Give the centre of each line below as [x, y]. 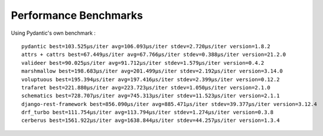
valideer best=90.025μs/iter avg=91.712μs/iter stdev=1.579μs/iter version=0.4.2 [143, 63]
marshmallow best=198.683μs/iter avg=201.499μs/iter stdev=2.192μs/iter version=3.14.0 [152, 71]
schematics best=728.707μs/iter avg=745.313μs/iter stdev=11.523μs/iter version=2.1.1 [151, 96]
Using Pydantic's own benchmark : [53, 33]
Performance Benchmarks [77, 15]
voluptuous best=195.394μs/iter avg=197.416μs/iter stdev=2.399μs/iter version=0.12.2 [151, 79]
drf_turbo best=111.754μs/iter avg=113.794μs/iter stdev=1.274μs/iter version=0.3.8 [148, 112]
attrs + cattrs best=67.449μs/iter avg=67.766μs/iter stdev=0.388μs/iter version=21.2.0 [154, 55]
